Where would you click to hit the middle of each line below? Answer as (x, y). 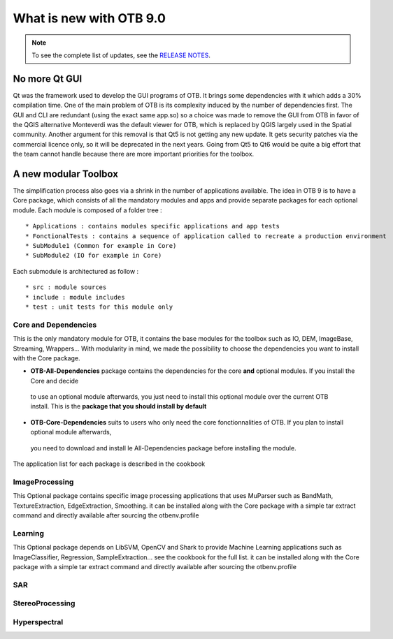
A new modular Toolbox (66, 174)
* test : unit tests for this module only (99, 307)
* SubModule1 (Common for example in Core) (101, 246)
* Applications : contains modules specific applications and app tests (152, 226)
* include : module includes (75, 297)
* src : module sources (66, 287)
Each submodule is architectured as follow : (76, 271)
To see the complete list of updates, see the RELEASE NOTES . (121, 55)
